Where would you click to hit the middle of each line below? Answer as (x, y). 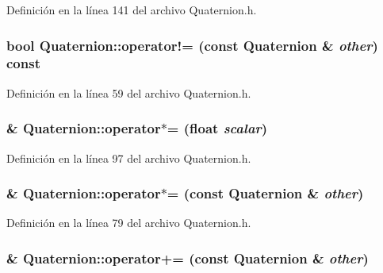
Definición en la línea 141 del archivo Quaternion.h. (132, 10)
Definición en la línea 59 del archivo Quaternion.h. (129, 92)
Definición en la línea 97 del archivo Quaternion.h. (129, 158)
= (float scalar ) (217, 128)
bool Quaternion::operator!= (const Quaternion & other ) (192, 45)
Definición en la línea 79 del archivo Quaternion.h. (129, 223)
